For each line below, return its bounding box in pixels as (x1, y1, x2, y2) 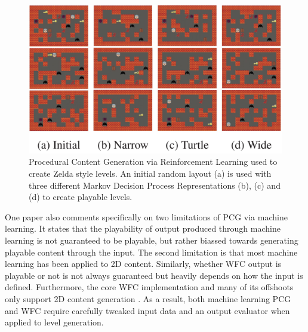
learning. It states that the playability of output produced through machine (5, 222, 281, 235)
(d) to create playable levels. (29, 190, 133, 203)
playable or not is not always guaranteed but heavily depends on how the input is (5, 269, 303, 281)
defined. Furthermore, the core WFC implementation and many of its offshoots (5, 281, 294, 293)
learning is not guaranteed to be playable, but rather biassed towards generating (5, 234, 298, 246)
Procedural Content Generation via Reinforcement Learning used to (29, 155, 278, 168)
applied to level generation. (5, 316, 104, 328)
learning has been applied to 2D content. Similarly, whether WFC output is (5, 257, 282, 270)
